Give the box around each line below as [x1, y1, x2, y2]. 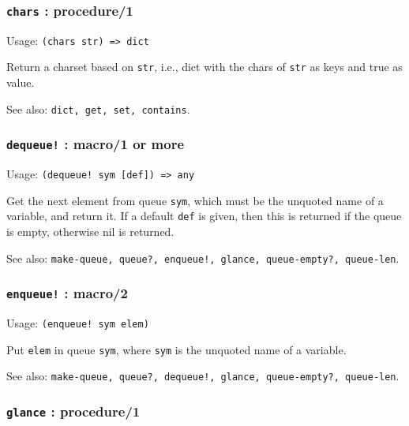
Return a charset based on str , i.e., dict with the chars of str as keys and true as [6, 58, 403, 75]
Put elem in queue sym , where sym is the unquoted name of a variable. [6, 341, 347, 357]
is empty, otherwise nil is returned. [6, 223, 174, 240]
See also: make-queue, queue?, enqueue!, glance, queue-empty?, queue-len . [6, 249, 400, 266]
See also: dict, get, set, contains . [6, 100, 190, 117]
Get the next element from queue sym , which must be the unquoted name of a [6, 192, 384, 208]
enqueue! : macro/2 [6, 283, 128, 303]
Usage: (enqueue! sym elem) [6, 315, 149, 331]
